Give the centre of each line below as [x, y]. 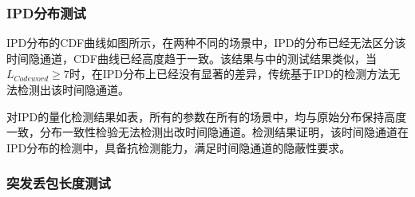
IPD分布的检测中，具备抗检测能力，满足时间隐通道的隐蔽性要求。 [179, 147]
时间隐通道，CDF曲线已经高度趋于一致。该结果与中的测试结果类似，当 [192, 58]
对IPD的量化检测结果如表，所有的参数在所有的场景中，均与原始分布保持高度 [207, 116]
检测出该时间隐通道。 [73, 89]
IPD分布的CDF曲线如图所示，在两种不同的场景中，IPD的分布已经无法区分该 [206, 43]
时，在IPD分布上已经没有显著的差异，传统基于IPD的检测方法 [229, 74]
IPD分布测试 [46, 12]
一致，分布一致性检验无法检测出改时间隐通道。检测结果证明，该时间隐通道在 [207, 132]
